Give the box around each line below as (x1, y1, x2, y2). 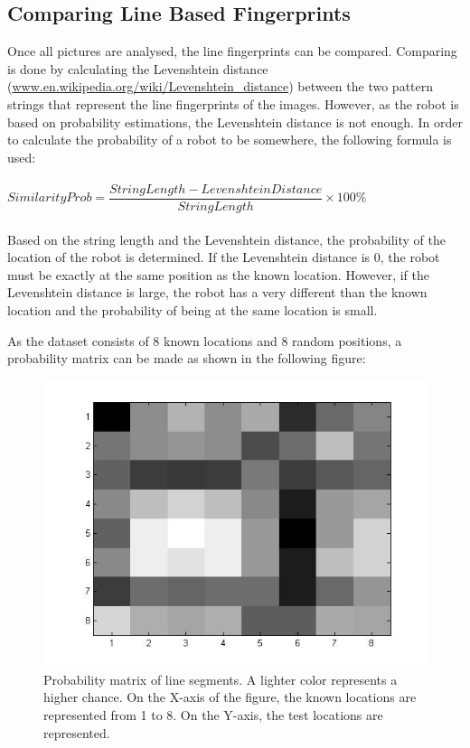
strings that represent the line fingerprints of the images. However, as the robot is (7, 94, 459, 113)
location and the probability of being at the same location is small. (7, 300, 378, 319)
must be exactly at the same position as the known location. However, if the (7, 265, 429, 284)
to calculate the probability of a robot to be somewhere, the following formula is (7, 130, 452, 149)
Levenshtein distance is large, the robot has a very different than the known (7, 283, 428, 302)
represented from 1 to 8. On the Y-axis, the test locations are (43, 705, 383, 724)
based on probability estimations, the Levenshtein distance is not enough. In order (7, 112, 464, 131)
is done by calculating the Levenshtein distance (7, 59, 268, 78)
